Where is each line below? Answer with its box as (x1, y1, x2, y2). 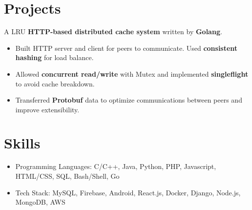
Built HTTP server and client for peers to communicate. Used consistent (15, 42, 238, 53)
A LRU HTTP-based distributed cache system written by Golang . (4, 26, 222, 37)
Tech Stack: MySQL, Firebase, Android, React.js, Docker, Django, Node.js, (15, 187, 241, 197)
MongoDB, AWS (15, 197, 65, 207)
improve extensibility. (15, 104, 80, 114)
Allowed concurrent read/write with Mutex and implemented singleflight (15, 68, 249, 79)
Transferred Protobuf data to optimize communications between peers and (15, 95, 242, 105)
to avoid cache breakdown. (15, 78, 95, 88)
